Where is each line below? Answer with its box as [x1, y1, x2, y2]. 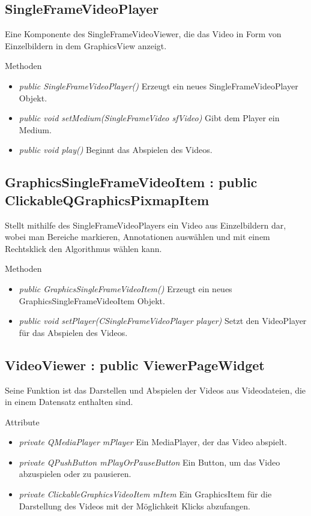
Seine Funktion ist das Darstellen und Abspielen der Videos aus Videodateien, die [5, 383, 306, 396]
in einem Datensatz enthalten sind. [5, 395, 133, 408]
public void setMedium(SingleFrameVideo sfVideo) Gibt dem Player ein [19, 112, 280, 124]
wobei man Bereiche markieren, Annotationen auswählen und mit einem [5, 230, 270, 243]
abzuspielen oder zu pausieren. [19, 467, 131, 480]
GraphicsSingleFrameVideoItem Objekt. [19, 294, 165, 307]
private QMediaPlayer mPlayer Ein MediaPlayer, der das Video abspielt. [19, 436, 287, 448]
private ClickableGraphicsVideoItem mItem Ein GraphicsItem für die [19, 488, 272, 500]
